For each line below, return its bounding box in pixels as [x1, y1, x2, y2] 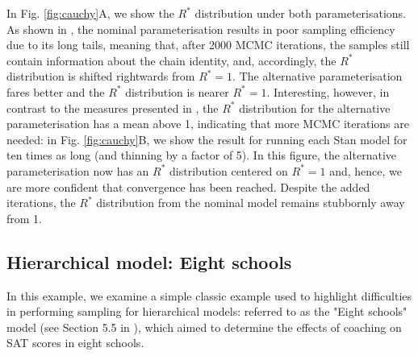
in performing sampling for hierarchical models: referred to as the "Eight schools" [6, 303, 408, 320]
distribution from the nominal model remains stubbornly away [96, 194, 405, 211]
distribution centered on [169, 162, 288, 179]
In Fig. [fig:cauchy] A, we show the [6, 5, 174, 21]
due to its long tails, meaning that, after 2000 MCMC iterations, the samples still [6, 36, 410, 53]
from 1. [6, 209, 42, 226]
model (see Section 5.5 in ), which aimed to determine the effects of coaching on [6, 318, 402, 335]
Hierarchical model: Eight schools [6, 249, 292, 274]
